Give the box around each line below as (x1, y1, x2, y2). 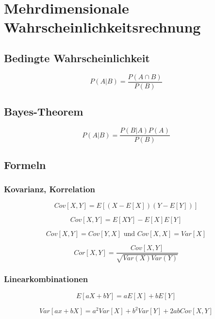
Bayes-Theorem (4, 104, 83, 119)
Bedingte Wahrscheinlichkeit (4, 50, 150, 65)
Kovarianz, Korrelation (4, 183, 96, 195)
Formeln (4, 157, 46, 172)
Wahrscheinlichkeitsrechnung (4, 17, 201, 37)
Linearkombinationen (4, 273, 88, 285)
